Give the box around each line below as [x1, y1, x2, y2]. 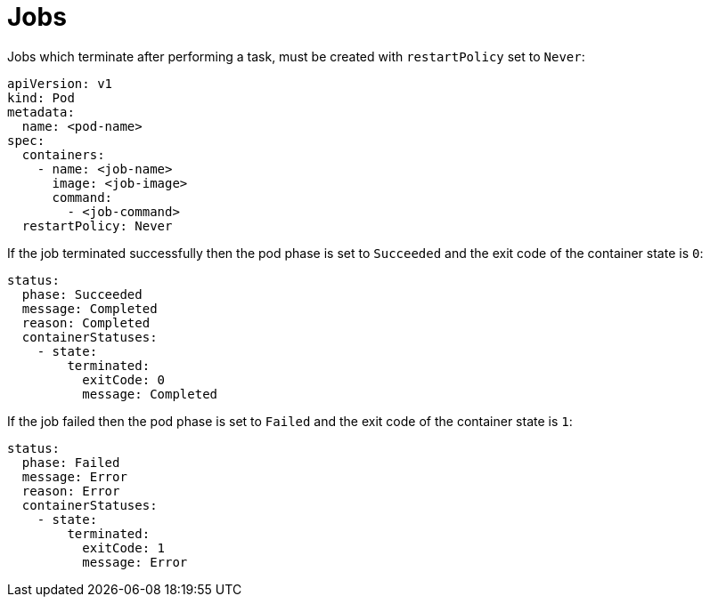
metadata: [7, 104, 75, 119]
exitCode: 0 [82, 372, 166, 387]
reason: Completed [21, 315, 151, 330]
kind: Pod [7, 90, 75, 105]
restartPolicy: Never [21, 218, 173, 233]
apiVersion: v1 [7, 76, 113, 91]
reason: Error [21, 483, 120, 498]
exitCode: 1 [82, 540, 166, 555]
